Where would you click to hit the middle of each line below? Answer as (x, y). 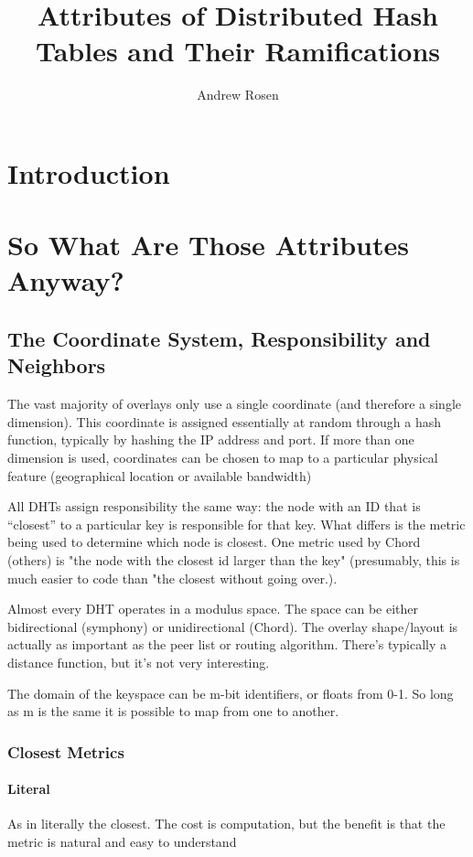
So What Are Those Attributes (208, 245)
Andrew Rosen (238, 95)
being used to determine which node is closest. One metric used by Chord (214, 542)
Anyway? (66, 280)
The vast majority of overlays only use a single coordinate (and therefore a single (235, 404)
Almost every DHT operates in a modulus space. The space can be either (213, 609)
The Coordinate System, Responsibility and (219, 339)
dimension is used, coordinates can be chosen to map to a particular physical (223, 458)
